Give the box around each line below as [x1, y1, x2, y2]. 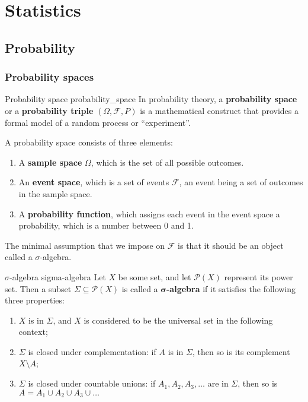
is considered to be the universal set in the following [84, 314, 273, 326]
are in [207, 377, 229, 390]
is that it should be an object [178, 239, 284, 251]
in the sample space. [18, 187, 92, 200]
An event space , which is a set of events [18, 176, 169, 188]
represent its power [224, 270, 293, 283]
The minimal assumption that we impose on [5, 239, 165, 251]
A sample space [18, 156, 82, 168]
